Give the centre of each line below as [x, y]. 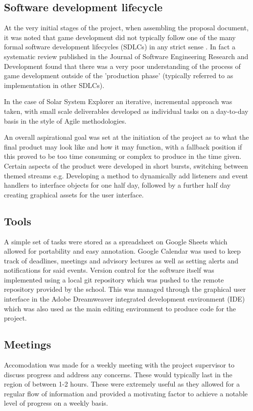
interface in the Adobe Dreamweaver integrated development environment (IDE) [125, 299]
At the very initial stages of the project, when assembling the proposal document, [126, 28]
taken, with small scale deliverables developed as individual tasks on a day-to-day [126, 111]
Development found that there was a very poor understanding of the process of [122, 66]
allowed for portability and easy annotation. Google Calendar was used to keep [122, 251]
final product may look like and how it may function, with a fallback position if [123, 146]
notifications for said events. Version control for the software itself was [109, 270]
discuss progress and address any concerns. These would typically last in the [118, 374]
